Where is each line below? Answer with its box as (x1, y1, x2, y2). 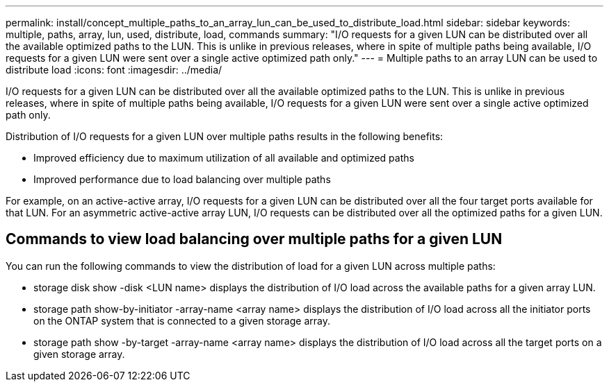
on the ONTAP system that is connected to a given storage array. (33, 314, 330, 327)
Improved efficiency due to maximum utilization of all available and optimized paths (33, 152, 414, 164)
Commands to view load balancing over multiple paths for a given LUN (6, 230, 503, 248)
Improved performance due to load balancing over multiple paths (33, 173, 331, 185)
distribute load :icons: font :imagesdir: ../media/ (6, 64, 222, 76)
